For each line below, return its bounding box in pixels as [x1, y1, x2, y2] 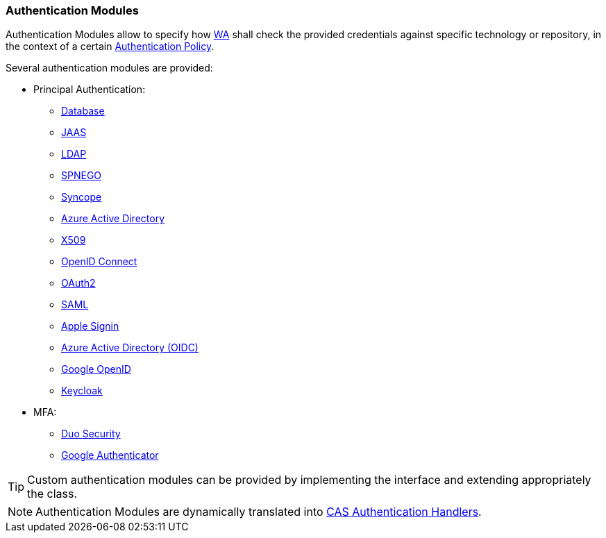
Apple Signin [61, 320, 119, 333]
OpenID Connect [61, 255, 137, 268]
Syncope [61, 191, 102, 203]
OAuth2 [61, 277, 96, 289]
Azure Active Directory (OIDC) [61, 342, 199, 354]
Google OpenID [61, 363, 131, 376]
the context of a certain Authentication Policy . [6, 40, 214, 53]
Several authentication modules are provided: [6, 62, 213, 74]
